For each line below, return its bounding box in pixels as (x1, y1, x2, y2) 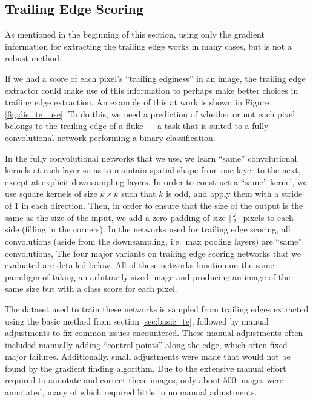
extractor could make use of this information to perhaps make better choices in (5, 84, 298, 96)
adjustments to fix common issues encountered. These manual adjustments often (5, 326, 303, 339)
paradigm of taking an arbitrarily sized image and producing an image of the (5, 270, 291, 283)
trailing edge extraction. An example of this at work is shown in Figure (5, 96, 269, 108)
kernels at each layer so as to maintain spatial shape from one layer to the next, (5, 163, 301, 176)
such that (121, 187, 156, 200)
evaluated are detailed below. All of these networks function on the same (5, 259, 274, 271)
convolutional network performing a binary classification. (5, 131, 216, 143)
